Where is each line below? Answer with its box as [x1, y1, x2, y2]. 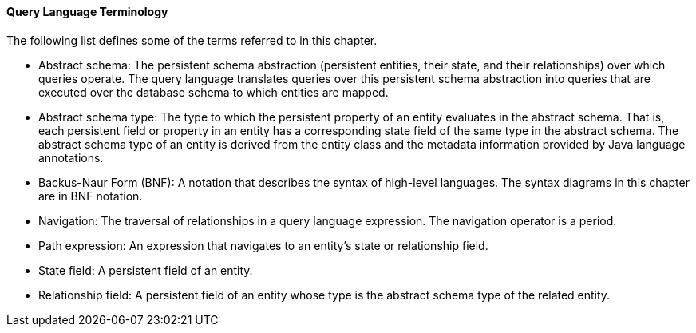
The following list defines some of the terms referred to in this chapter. [6, 33, 378, 47]
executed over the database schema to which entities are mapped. [38, 85, 389, 99]
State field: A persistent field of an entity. [38, 263, 253, 277]
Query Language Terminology [6, 5, 168, 18]
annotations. [38, 150, 104, 165]
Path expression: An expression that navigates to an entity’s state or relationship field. [38, 238, 488, 252]
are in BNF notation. [38, 188, 143, 203]
